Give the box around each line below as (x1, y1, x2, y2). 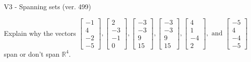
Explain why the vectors (4, 28, 76, 38)
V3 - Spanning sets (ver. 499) (4, 1, 91, 11)
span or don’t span (4, 48, 60, 59)
